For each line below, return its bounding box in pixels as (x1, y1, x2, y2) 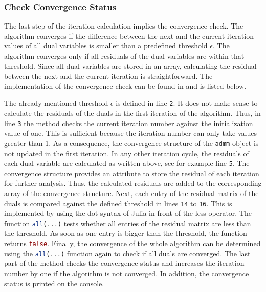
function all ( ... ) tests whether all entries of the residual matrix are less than (4, 217, 251, 228)
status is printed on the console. (4, 278, 104, 288)
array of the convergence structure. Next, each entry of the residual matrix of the (4, 187, 259, 198)
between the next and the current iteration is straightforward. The (4, 70, 213, 81)
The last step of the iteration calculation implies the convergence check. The (4, 20, 243, 31)
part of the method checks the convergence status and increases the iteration (4, 258, 245, 269)
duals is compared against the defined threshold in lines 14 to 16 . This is (4, 198, 232, 208)
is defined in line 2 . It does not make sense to (116, 98, 258, 108)
